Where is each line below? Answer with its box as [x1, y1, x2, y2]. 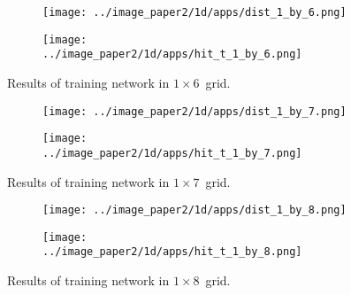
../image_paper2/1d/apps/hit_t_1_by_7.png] [42, 146, 302, 159]
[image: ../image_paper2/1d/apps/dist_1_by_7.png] [42, 105, 347, 118]
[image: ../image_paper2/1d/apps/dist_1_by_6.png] [42, 6, 347, 19]
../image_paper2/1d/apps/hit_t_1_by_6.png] [42, 48, 302, 61]
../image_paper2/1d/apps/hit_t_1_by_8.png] [42, 245, 302, 259]
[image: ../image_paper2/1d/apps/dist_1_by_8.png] [42, 204, 347, 217]
